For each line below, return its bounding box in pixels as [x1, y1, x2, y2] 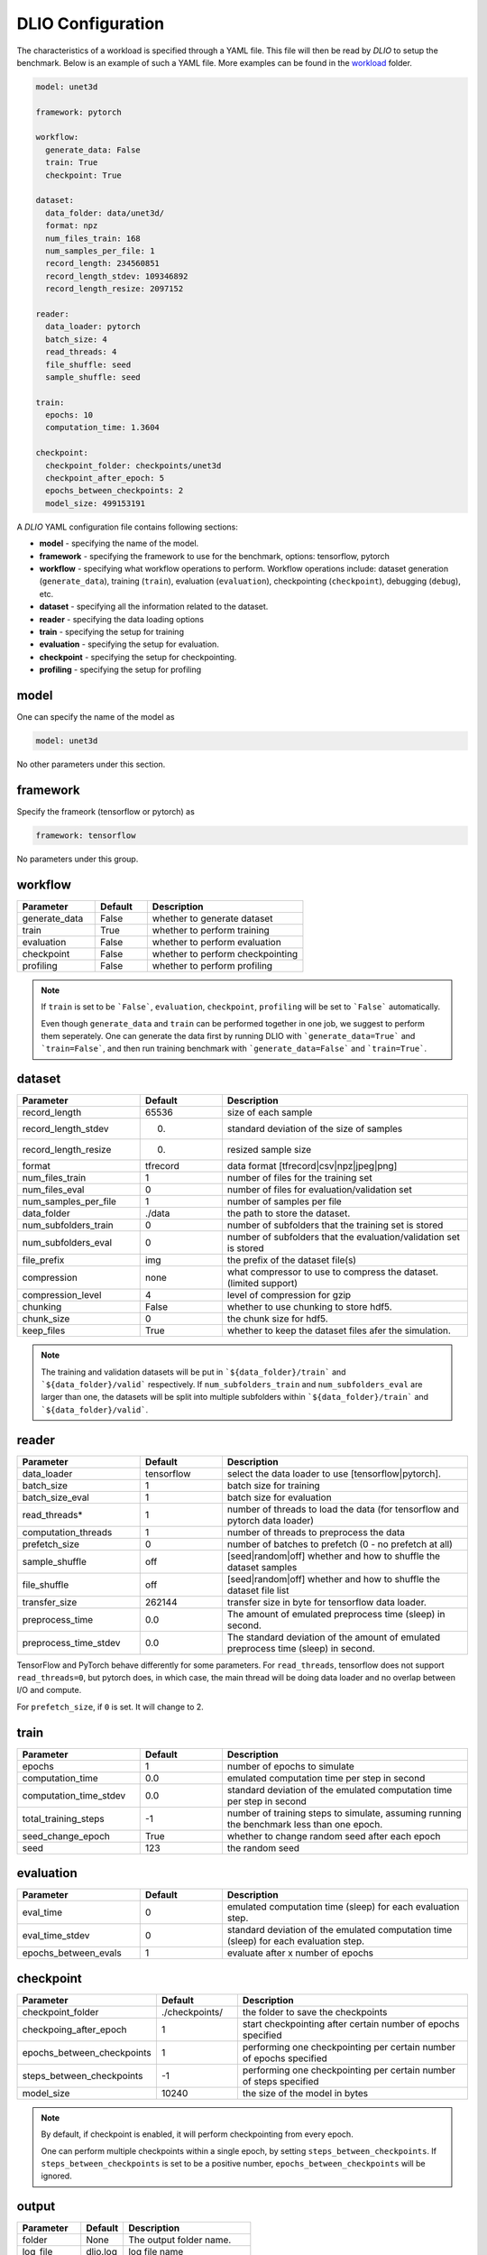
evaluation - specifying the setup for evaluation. [39, 639, 220, 649]
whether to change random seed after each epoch [226, 1829, 441, 1842]
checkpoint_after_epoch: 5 [45, 474, 165, 483]
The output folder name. [127, 2233, 232, 2246]
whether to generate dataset [152, 912, 273, 925]
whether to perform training [152, 924, 270, 936]
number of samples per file [226, 1195, 342, 1208]
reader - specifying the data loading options [39, 613, 205, 624]
